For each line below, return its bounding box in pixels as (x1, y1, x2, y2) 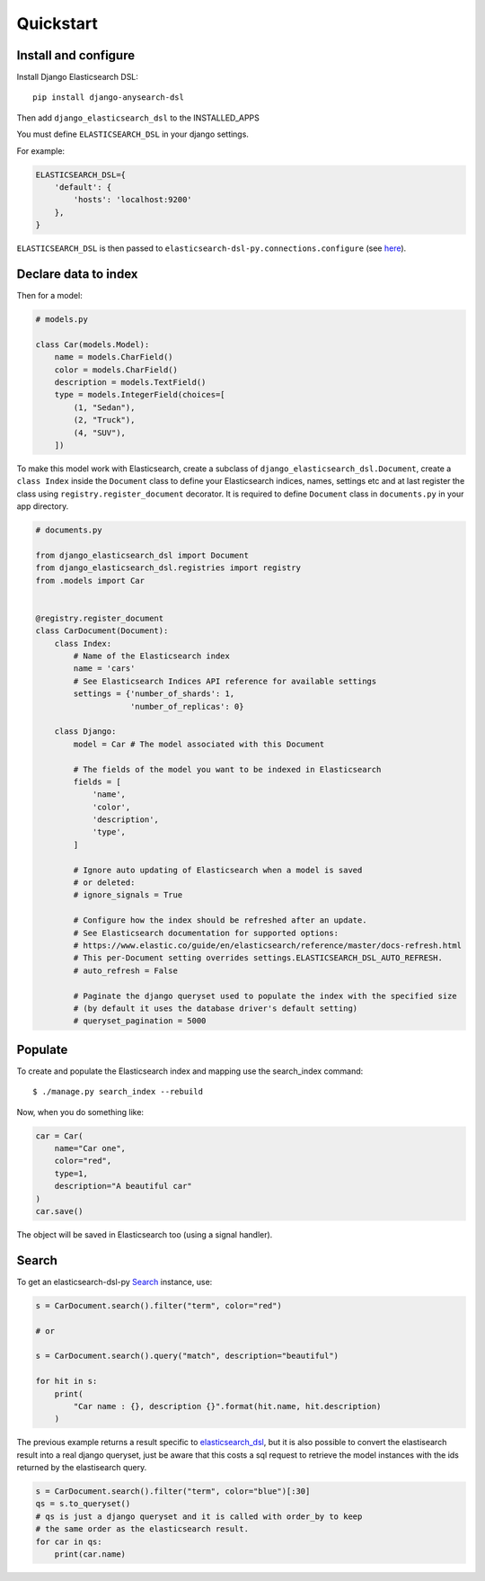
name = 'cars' (73, 664, 136, 674)
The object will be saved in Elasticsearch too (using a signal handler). (16, 1228, 273, 1240)
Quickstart (16, 13, 99, 33)
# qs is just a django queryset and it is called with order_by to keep (35, 1511, 363, 1522)
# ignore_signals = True (73, 890, 183, 900)
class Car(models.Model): (35, 339, 150, 350)
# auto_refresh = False (73, 965, 179, 976)
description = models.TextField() (54, 378, 207, 387)
